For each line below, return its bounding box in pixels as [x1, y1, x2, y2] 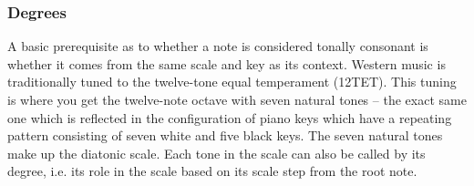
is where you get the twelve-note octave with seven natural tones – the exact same [7, 90, 467, 108]
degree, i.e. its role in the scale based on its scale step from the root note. [7, 161, 417, 181]
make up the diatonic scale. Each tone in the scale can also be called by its [7, 143, 426, 162]
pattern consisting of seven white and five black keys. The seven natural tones [7, 126, 443, 145]
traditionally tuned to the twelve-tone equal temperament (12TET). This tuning [7, 72, 457, 91]
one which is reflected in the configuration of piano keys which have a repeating [7, 108, 452, 127]
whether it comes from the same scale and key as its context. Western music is [7, 54, 446, 73]
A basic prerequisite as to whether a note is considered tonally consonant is [7, 36, 428, 56]
